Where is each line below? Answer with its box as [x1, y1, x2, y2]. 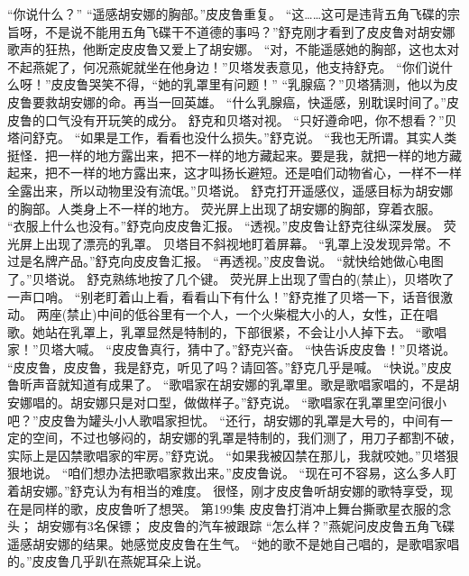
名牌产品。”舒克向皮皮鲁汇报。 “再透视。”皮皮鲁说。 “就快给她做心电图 [32, 251, 444, 270]
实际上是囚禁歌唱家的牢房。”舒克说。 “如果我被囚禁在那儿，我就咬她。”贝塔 [7, 445, 446, 464]
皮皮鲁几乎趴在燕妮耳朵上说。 [32, 552, 209, 571]
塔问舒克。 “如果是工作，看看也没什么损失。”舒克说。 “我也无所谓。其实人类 [7, 128, 457, 147]
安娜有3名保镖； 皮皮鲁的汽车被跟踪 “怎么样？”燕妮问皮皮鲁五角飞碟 [49, 517, 455, 535]
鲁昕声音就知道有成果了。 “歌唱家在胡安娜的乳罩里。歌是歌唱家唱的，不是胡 [7, 375, 460, 394]
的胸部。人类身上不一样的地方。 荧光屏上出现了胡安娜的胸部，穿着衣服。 [7, 198, 441, 217]
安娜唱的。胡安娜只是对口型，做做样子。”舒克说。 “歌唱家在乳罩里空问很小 [7, 393, 446, 412]
